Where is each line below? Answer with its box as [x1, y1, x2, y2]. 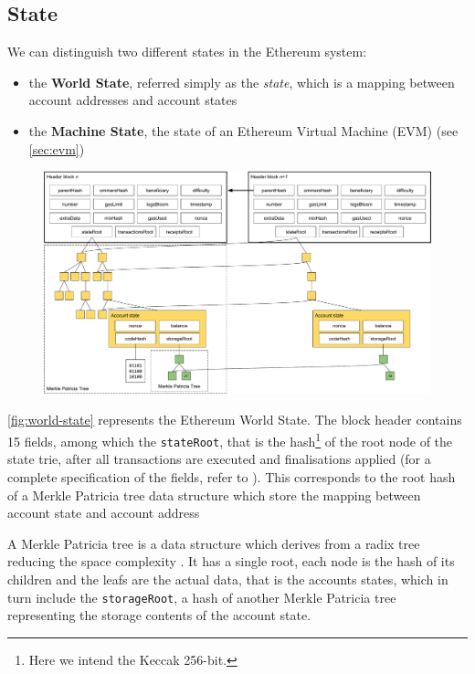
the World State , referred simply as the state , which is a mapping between [28, 72, 455, 91]
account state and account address [7, 503, 200, 522]
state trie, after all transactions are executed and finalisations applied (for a [7, 449, 431, 469]
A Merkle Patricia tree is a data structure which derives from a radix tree [7, 533, 420, 553]
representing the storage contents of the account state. [7, 606, 311, 625]
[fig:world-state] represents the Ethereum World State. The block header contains [7, 410, 462, 429]
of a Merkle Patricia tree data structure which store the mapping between [7, 485, 421, 504]
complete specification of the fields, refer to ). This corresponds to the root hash [7, 467, 456, 486]
